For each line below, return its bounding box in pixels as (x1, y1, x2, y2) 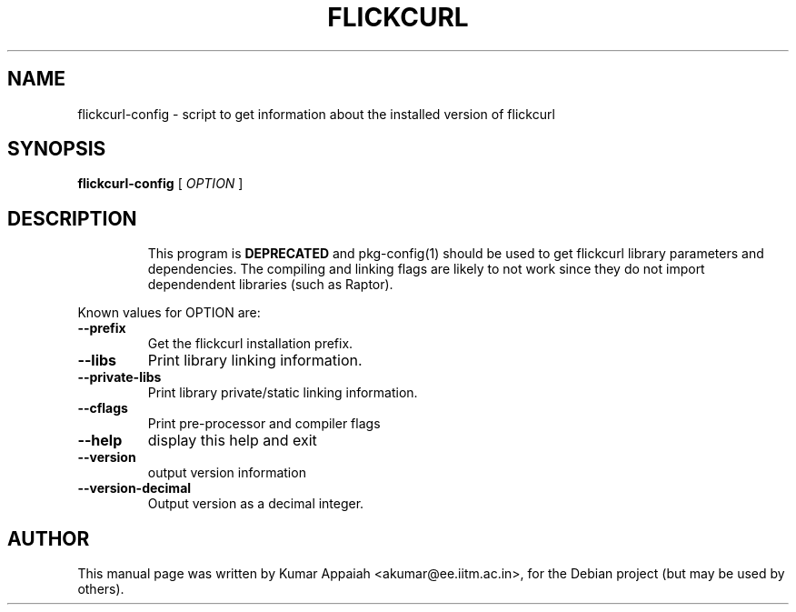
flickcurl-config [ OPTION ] (77, 176, 244, 192)
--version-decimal (77, 480, 192, 497)
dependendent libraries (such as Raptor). (147, 276, 393, 293)
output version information (147, 465, 306, 481)
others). (77, 581, 124, 597)
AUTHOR (7, 527, 90, 550)
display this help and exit (147, 431, 317, 450)
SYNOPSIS (7, 137, 106, 161)
